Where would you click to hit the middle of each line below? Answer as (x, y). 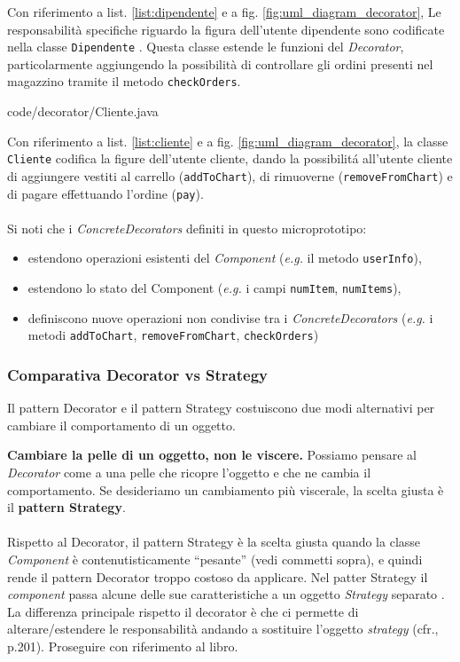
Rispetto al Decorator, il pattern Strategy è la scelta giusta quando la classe (214, 542)
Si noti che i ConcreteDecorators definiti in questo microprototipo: (187, 228)
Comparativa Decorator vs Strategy (138, 374)
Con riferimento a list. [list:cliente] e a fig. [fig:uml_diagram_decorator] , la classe (228, 141)
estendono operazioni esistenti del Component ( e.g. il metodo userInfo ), (225, 258)
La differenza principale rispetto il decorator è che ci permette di (183, 611)
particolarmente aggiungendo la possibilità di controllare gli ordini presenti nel (220, 63)
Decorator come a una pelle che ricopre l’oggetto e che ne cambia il (189, 472)
